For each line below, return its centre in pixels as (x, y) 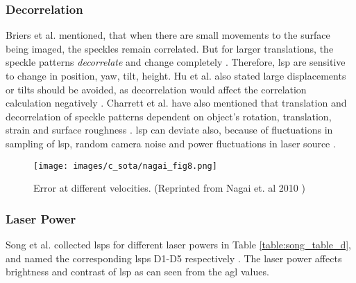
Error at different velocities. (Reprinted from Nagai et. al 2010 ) (169, 188)
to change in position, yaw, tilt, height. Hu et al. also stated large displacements (176, 75)
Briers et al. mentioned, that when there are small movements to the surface (168, 35)
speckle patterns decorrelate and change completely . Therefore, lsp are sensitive (176, 62)
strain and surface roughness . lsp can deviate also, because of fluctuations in (169, 130)
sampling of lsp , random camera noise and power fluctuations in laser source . (171, 143)
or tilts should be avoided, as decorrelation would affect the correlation (156, 89)
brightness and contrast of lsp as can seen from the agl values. (137, 272)
